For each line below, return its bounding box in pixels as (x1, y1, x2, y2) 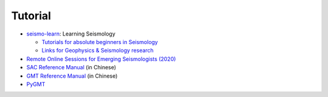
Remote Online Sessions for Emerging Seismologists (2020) (26, 55, 176, 63)
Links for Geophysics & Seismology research (41, 47, 154, 54)
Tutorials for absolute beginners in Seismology (41, 38, 158, 45)
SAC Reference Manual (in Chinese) (26, 64, 117, 71)
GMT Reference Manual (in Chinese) (26, 72, 118, 80)
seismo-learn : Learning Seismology (26, 30, 115, 37)
